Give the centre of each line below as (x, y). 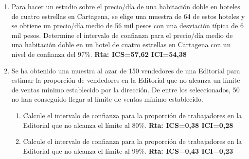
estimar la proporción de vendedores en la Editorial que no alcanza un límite (126, 80)
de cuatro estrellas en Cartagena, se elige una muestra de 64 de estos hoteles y (128, 16)
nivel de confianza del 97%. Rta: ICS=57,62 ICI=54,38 (99, 54)
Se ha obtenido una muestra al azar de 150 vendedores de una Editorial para (126, 70)
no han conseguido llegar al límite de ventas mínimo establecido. (107, 99)
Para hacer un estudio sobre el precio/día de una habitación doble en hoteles (126, 6)
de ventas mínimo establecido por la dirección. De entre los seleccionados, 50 (125, 89)
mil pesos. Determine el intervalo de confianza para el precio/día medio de (122, 35)
